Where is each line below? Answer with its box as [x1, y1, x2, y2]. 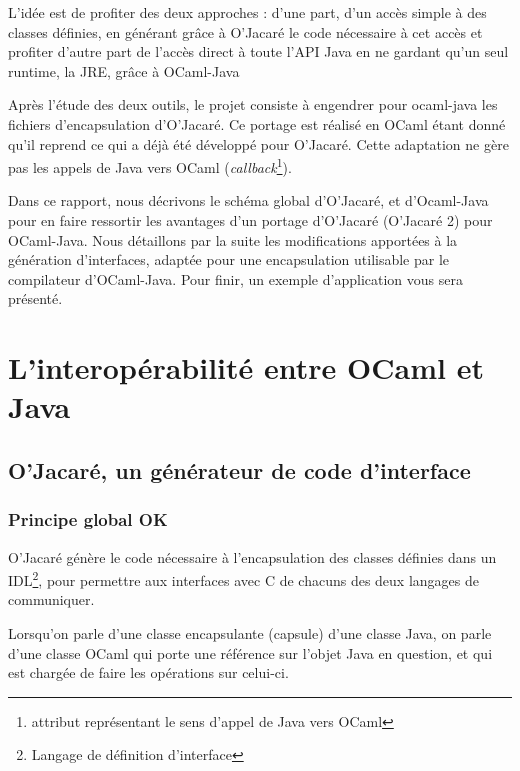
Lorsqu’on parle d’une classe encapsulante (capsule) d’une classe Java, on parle [8, 622, 492, 643]
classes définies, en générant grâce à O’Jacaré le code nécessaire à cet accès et [8, 21, 483, 42]
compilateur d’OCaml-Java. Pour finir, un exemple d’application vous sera [8, 268, 463, 289]
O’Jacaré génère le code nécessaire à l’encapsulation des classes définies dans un [8, 546, 497, 567]
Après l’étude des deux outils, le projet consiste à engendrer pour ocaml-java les [8, 94, 498, 115]
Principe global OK [8, 507, 168, 532]
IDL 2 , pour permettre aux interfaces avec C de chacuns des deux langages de [8, 567, 479, 590]
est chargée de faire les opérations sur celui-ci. [8, 662, 289, 683]
